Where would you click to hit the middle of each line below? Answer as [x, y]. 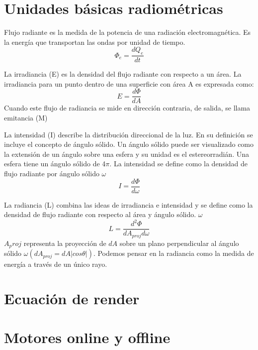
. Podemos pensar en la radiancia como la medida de [173, 253]
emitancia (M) [26, 117]
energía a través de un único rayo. [56, 264]
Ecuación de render [72, 298]
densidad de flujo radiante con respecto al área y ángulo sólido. [100, 214]
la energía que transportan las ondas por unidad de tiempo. [95, 42]
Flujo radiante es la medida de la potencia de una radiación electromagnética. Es [128, 32]
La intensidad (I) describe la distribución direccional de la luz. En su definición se [129, 134]
